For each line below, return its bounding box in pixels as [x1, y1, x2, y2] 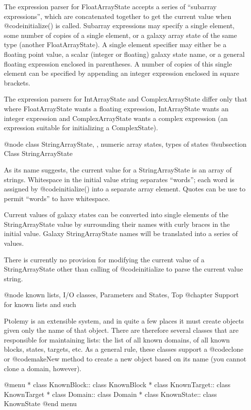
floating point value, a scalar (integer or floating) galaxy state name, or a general [4, 49, 245, 59]
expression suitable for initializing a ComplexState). [4, 122, 158, 133]
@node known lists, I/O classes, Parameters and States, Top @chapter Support [4, 290, 239, 300]
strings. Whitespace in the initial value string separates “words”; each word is [4, 174, 234, 184]
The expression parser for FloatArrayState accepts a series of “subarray [4, 1, 217, 11]
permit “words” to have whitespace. [4, 193, 110, 203]
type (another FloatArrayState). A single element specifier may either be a [4, 39, 227, 50]
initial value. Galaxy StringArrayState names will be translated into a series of [4, 228, 238, 239]
